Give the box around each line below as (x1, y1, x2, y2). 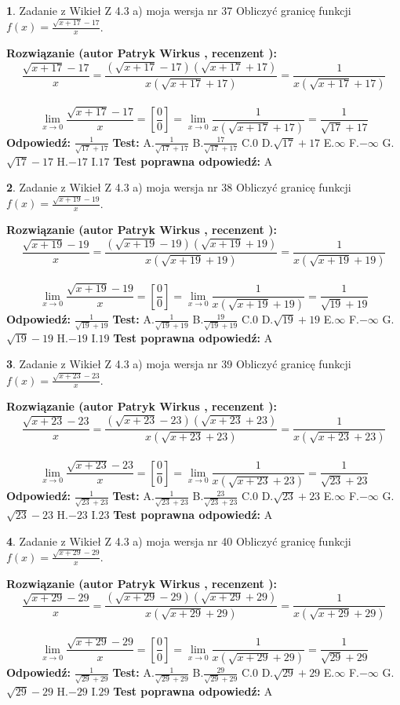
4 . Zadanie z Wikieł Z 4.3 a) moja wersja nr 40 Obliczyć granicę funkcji (6, 532, 351, 549)
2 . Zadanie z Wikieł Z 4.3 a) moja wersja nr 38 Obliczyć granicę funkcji (6, 179, 351, 195)
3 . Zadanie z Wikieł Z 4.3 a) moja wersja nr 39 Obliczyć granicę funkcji (6, 356, 351, 372)
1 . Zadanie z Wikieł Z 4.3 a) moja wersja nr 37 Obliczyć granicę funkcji (6, 2, 351, 18)
